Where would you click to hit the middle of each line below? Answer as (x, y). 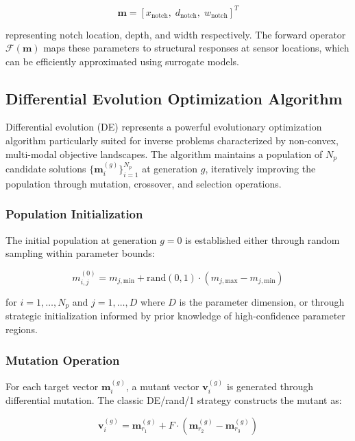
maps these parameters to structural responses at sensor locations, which (196, 48)
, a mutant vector (162, 386)
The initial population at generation (81, 239)
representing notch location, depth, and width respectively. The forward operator (176, 34)
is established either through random (262, 239)
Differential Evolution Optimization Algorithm (174, 98)
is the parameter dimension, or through (262, 301)
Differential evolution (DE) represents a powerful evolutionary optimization (164, 127)
